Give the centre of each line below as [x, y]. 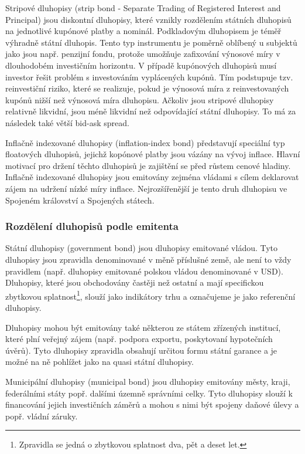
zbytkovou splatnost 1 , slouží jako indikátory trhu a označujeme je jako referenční [150, 295]
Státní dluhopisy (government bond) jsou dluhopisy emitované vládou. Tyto [142, 248]
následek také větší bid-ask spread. [67, 122]
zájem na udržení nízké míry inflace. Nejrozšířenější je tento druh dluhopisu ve [146, 188]
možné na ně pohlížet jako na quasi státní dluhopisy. [100, 362]
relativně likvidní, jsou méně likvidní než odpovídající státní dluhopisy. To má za [151, 111]
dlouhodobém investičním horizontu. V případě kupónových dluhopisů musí [141, 65]
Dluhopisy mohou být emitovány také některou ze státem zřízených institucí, [143, 327]
